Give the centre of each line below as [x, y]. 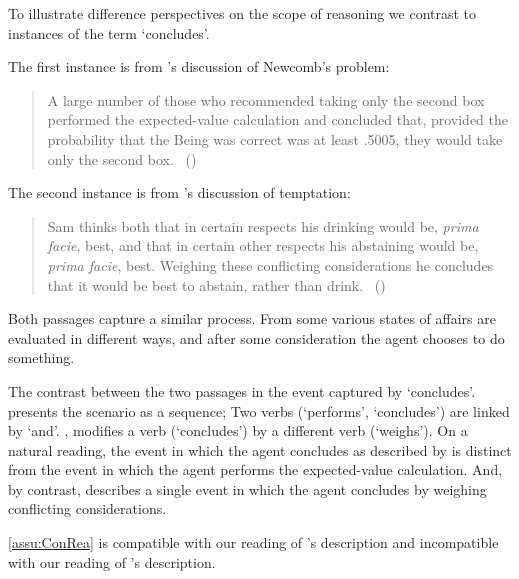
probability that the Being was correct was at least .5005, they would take [275, 138]
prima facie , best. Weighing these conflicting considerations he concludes [270, 264]
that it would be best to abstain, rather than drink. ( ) [216, 284]
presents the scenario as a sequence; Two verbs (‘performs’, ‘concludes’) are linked [259, 410]
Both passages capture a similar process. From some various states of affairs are [252, 318]
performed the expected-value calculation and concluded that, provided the [278, 119]
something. [41, 357]
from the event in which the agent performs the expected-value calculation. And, [255, 469]
